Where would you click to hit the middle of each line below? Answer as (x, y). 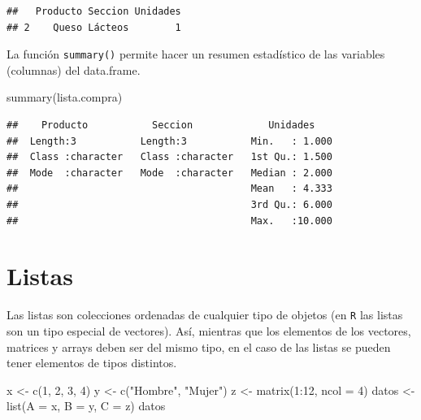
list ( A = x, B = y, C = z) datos (86, 406)
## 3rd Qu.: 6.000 (169, 205)
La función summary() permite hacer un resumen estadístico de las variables (196, 54)
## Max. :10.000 (169, 221)
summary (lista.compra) (65, 97)
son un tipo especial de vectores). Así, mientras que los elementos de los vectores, (209, 330)
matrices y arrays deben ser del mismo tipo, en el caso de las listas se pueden (199, 346)
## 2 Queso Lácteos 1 (94, 27)
